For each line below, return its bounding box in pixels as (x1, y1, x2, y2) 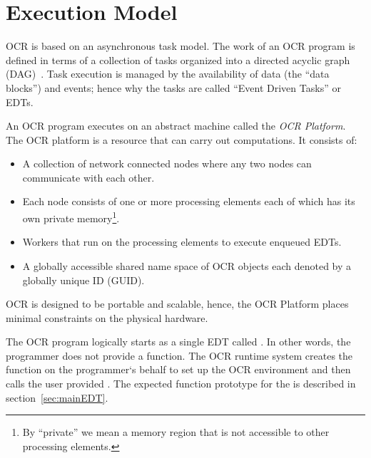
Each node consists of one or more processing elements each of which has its (22, 194, 355, 209)
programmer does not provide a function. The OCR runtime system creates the (6, 348, 353, 363)
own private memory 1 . (22, 209, 120, 225)
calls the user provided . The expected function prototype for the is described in (6, 376, 356, 391)
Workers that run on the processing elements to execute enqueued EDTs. (22, 234, 342, 249)
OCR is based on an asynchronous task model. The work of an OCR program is (6, 38, 355, 53)
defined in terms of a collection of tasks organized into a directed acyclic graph (6, 52, 350, 67)
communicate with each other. (22, 170, 155, 184)
